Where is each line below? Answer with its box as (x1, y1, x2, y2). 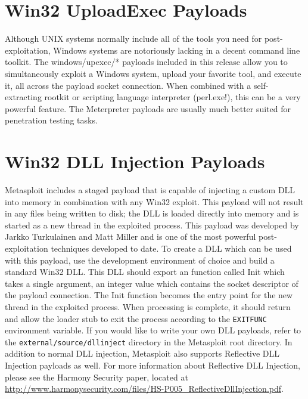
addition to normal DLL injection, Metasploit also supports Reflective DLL (5, 347, 280, 360)
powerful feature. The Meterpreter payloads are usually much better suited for (5, 102, 291, 115)
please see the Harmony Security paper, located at (5, 370, 188, 383)
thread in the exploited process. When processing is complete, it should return (5, 300, 291, 313)
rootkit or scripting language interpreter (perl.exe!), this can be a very (44, 91, 301, 103)
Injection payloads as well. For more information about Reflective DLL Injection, (5, 359, 300, 372)
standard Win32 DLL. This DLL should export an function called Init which (5, 265, 285, 278)
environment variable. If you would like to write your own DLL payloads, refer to (5, 324, 301, 336)
